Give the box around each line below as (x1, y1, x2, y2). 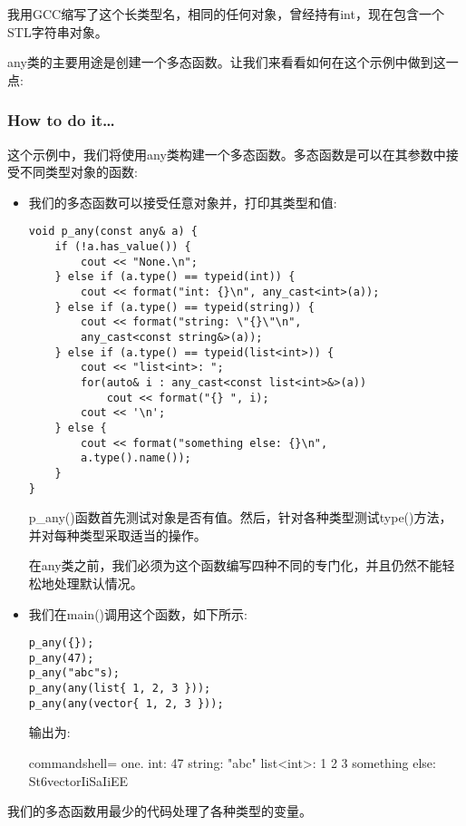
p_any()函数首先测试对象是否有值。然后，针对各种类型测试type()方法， (28, 508, 452, 527)
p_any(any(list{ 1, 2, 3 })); (28, 682, 211, 695)
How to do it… (7, 109, 115, 131)
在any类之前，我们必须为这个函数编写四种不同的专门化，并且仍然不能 (28, 556, 442, 575)
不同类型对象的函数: (19, 162, 138, 181)
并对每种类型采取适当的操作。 (28, 525, 207, 544)
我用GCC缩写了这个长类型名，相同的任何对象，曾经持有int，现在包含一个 (7, 5, 444, 23)
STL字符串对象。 (7, 22, 108, 41)
